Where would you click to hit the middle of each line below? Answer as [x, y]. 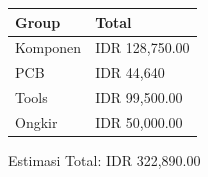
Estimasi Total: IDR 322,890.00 [104, 159]
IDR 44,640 [130, 72]
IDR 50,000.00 [139, 121]
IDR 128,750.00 [142, 47]
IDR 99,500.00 [139, 97]
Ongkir [36, 121]
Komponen [48, 47]
